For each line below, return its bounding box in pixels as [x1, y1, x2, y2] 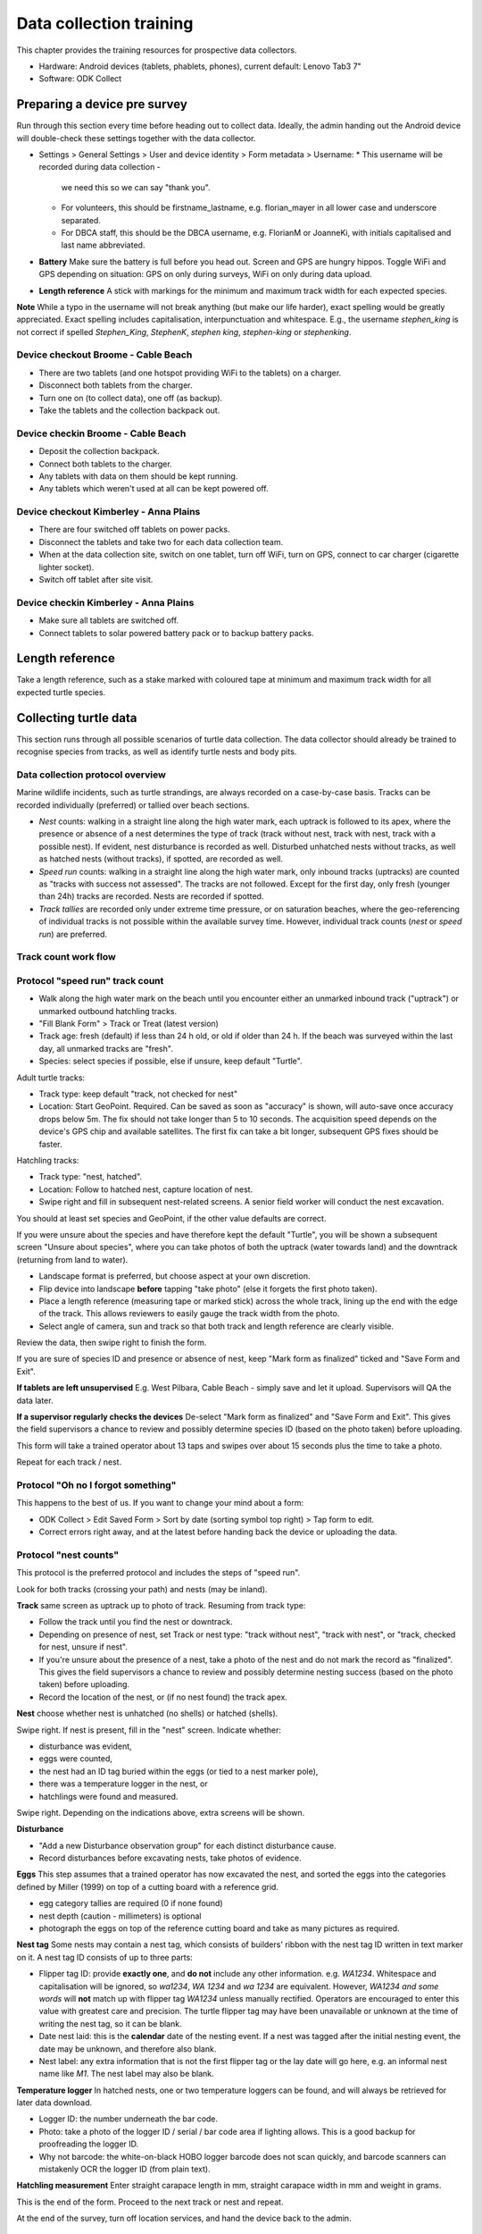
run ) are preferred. [38, 928, 107, 939]
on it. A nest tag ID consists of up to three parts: [16, 1952, 194, 1962]
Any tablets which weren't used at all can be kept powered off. [38, 483, 269, 494]
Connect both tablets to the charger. [38, 458, 173, 469]
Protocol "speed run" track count [16, 974, 164, 987]
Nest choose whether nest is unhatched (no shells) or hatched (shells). [16, 1708, 278, 1719]
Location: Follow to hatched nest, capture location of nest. [38, 1184, 253, 1195]
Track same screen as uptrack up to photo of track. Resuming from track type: [16, 1600, 306, 1611]
